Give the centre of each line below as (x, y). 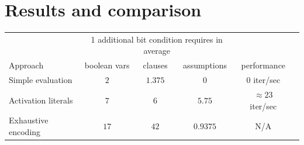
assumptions (205, 65)
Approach (26, 65)
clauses (155, 65)
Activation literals (41, 100)
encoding (25, 132)
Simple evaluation (41, 80)
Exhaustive (29, 120)
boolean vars (107, 65)
